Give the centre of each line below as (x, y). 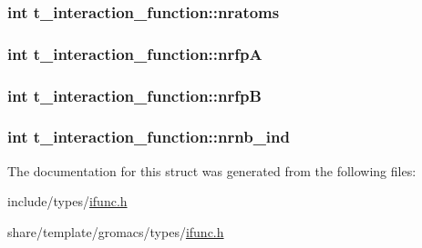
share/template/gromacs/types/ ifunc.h (116, 231)
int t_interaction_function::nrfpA (135, 53)
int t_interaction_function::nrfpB (134, 95)
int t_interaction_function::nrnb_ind (149, 137)
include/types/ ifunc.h (67, 201)
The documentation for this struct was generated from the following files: (212, 170)
